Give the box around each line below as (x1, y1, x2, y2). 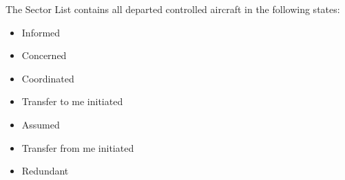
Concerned (21, 48, 67, 63)
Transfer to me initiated (21, 94, 123, 109)
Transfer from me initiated (21, 140, 134, 155)
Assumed (21, 117, 60, 131)
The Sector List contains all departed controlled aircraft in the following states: (6, 2, 340, 16)
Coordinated (21, 71, 74, 85)
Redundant (21, 164, 69, 178)
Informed (21, 25, 61, 39)
